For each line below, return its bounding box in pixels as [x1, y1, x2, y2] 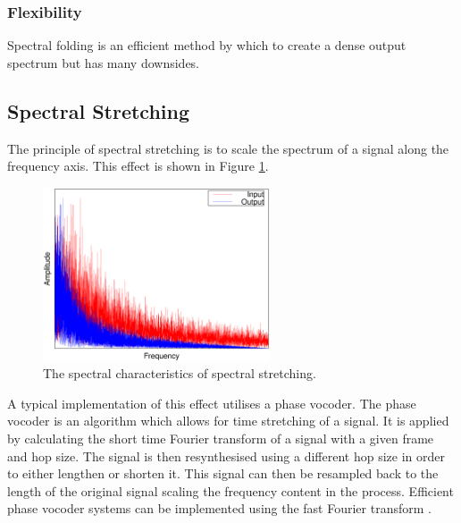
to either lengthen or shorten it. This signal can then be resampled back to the [7, 464, 439, 483]
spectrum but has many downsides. [7, 53, 200, 72]
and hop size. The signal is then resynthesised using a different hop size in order [7, 446, 445, 465]
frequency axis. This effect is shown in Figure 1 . [7, 156, 269, 175]
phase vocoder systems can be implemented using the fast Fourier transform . [7, 499, 432, 518]
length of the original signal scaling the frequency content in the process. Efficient [7, 481, 454, 500]
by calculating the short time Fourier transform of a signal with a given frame [7, 428, 434, 447]
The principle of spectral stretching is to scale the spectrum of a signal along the [7, 139, 449, 157]
